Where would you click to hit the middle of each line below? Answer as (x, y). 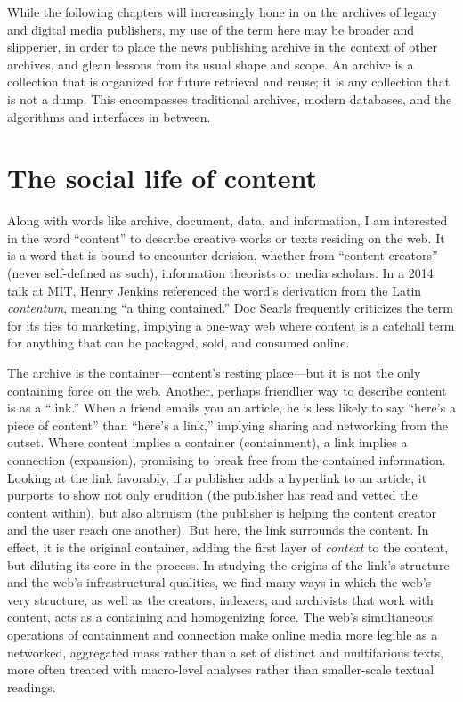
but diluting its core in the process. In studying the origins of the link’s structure (228, 564)
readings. (32, 686)
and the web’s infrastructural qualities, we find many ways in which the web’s (219, 582)
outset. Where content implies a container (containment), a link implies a (207, 442)
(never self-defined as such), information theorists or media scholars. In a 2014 (220, 273)
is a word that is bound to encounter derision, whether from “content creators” (223, 255)
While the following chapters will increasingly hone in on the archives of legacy (223, 12)
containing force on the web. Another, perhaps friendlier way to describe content (227, 390)
